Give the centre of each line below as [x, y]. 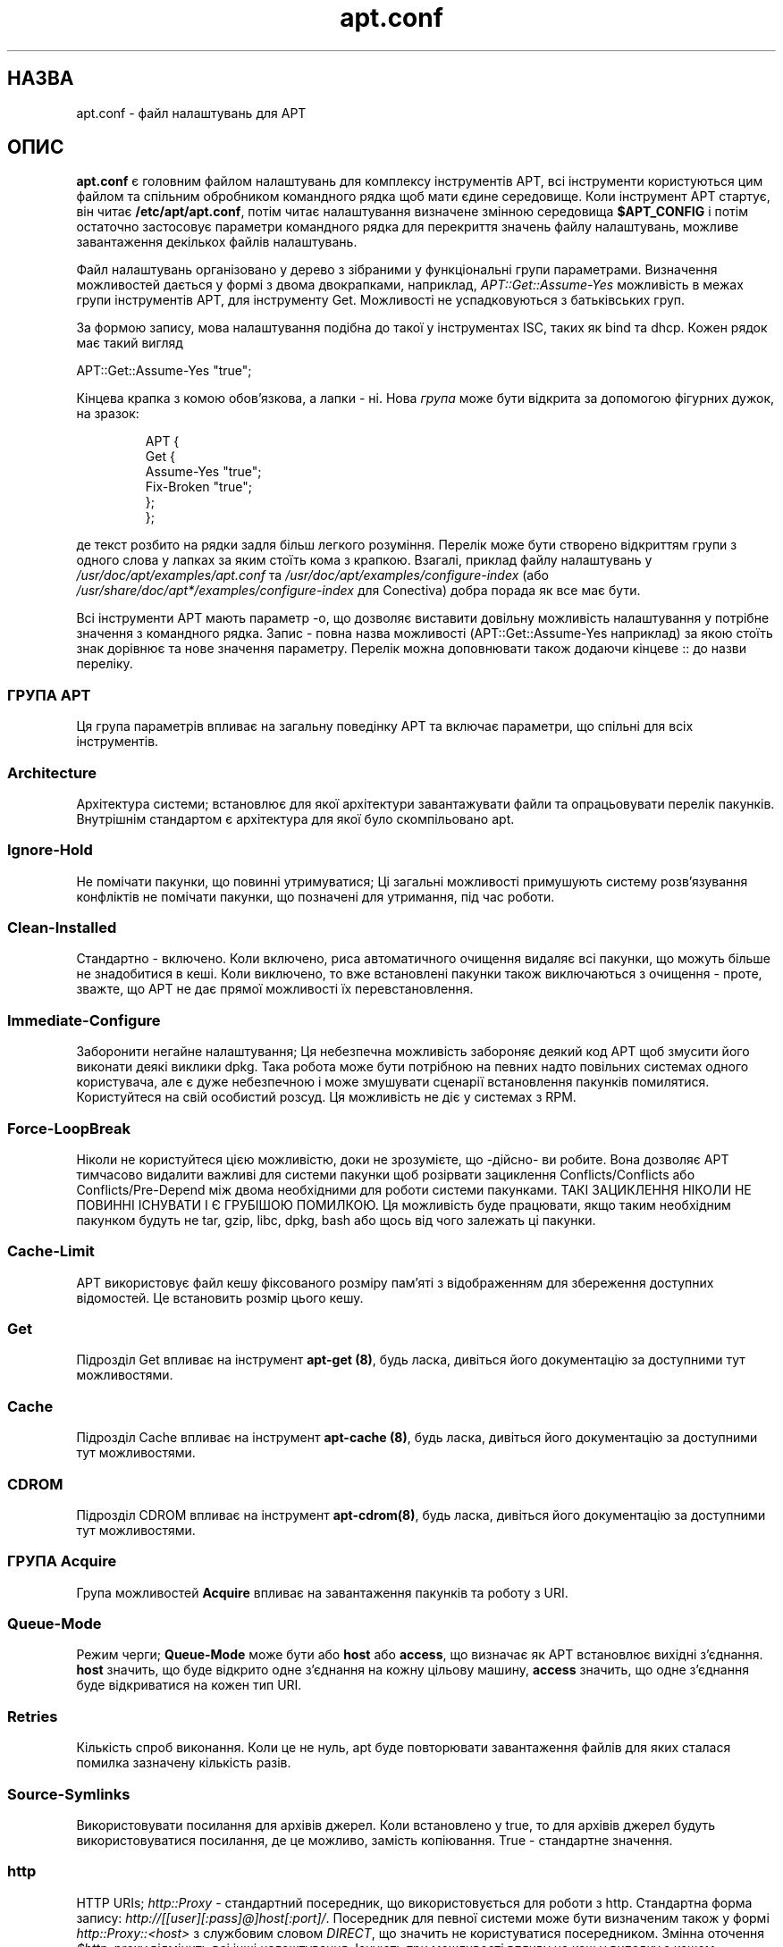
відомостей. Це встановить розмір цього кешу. [220, 1297]
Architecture [52, 772]
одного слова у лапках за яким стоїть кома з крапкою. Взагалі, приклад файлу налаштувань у [364, 560]
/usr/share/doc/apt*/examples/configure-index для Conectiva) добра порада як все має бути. [358, 591]
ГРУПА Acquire [62, 1561]
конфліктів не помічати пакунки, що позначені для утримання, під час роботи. [316, 896]
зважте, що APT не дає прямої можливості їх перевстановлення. [275, 989]
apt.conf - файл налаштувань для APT [191, 113]
